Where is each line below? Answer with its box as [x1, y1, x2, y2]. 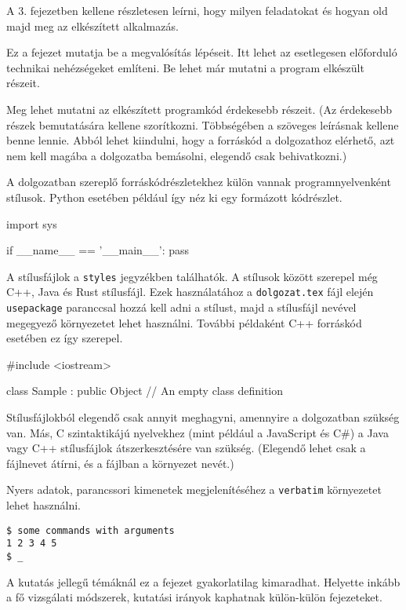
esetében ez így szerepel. [6, 330, 123, 346]
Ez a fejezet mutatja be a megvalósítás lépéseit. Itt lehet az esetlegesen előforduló [6, 44, 397, 60]
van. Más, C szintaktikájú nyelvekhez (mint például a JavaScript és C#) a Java [6, 424, 389, 440]
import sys [6, 215, 57, 232]
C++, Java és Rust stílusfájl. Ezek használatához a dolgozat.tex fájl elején [6, 283, 374, 300]
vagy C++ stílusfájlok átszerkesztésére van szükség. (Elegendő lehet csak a [6, 440, 366, 456]
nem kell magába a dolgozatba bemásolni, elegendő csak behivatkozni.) [6, 147, 347, 163]
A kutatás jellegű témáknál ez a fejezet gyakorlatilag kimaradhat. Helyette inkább [6, 573, 401, 590]
